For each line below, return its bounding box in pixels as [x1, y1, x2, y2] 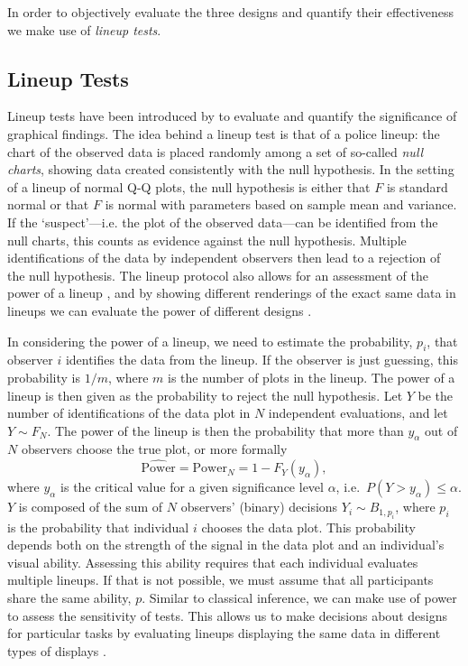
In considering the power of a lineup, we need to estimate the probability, [7, 331, 413, 350]
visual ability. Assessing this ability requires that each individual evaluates [7, 552, 418, 571]
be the [418, 385, 454, 404]
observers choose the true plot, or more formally [21, 439, 288, 458]
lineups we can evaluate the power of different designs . [7, 301, 312, 319]
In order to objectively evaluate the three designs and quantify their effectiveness [7, 3, 454, 21]
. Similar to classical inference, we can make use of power [142, 588, 457, 607]
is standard [386, 177, 448, 196]
